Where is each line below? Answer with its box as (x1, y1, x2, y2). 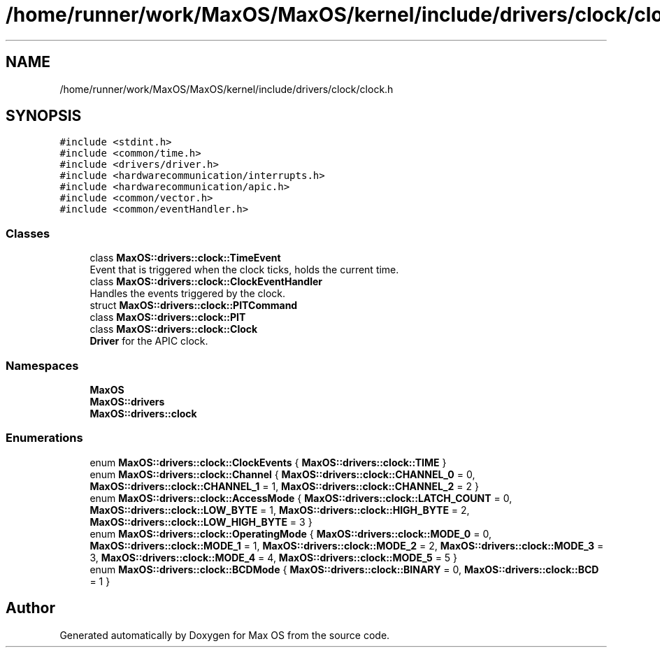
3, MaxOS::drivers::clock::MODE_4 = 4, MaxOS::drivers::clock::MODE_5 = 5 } (89, 551, 458, 564)
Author (6, 599, 55, 617)
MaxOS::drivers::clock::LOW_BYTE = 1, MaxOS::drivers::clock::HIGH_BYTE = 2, (89, 503, 470, 516)
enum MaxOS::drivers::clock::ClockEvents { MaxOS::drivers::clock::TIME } (89, 456, 447, 468)
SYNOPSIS (6, 107, 82, 125)
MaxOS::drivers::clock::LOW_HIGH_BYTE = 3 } (89, 515, 313, 528)
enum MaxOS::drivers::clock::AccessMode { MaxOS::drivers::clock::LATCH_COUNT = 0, (89, 491, 512, 504)
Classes (6, 226, 50, 241)
